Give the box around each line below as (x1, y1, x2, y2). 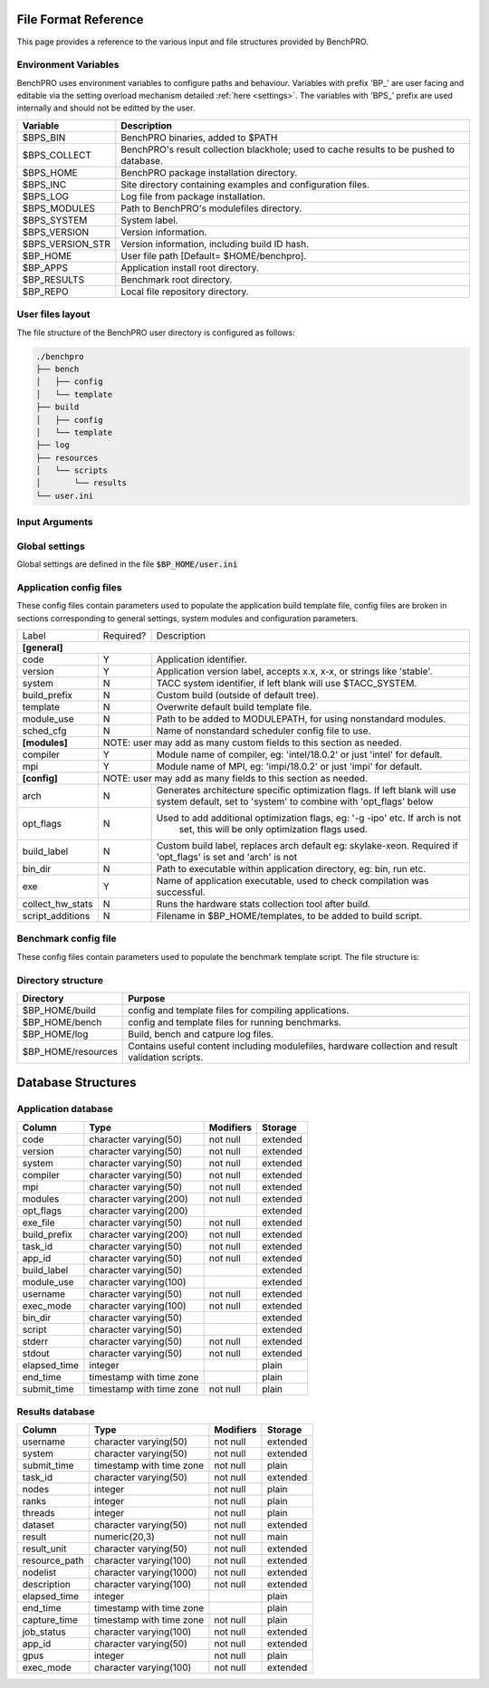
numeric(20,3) (93, 1530, 156, 1543)
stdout (22, 1347, 50, 1359)
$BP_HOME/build (22, 1003, 97, 1016)
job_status (22, 1626, 67, 1638)
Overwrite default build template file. (156, 701, 312, 714)
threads (22, 1507, 55, 1520)
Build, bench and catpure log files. (128, 1028, 274, 1041)
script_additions (22, 910, 91, 923)
